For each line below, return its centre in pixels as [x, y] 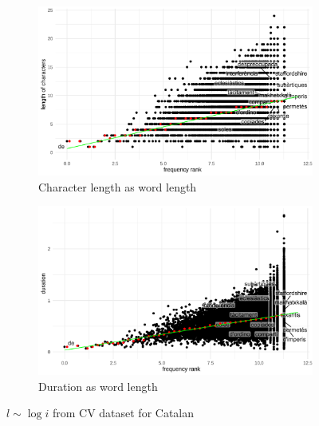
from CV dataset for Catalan [123, 413]
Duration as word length [98, 386]
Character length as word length [118, 186]
